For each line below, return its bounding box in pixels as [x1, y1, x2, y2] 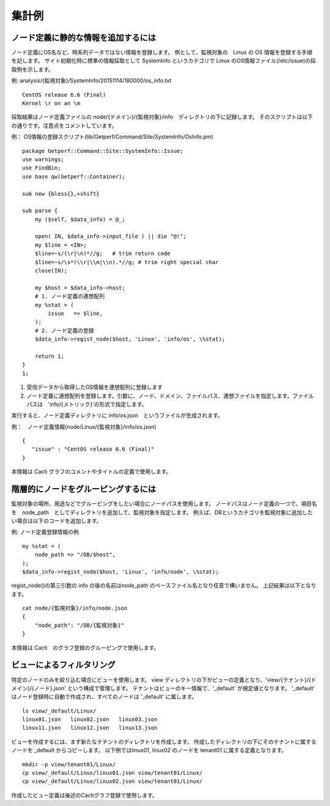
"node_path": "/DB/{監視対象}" [34, 621, 125, 629]
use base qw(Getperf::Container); [22, 173, 125, 180]
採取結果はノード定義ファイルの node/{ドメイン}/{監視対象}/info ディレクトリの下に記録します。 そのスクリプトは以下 [11, 113, 313, 120]
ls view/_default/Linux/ [22, 707, 97, 714]
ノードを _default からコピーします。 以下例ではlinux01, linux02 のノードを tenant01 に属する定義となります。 [11, 747, 287, 754]
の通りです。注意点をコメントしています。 [11, 122, 117, 129]
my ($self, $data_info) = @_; [34, 216, 125, 223]
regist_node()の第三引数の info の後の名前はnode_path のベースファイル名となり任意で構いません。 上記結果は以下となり [11, 582, 317, 590]
